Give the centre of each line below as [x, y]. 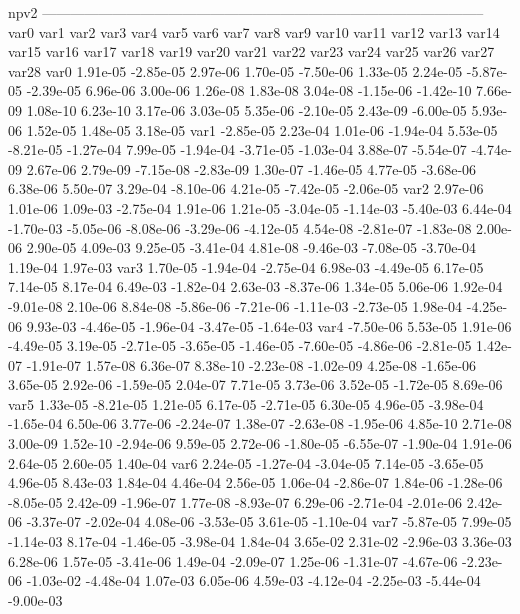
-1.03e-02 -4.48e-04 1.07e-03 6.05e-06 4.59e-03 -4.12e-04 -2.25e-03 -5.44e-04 [253, 580]
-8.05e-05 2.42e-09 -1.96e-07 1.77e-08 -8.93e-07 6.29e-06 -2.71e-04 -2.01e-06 [235, 501]
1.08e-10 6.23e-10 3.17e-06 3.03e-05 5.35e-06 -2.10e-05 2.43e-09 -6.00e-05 [246, 109]
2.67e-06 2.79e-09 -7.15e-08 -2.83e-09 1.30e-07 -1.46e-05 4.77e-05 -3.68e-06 [251, 168]
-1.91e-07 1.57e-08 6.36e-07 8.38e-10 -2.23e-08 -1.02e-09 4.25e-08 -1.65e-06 [251, 364]
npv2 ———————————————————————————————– [246, 12]
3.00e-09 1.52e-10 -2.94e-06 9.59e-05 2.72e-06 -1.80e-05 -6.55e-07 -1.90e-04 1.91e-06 [260, 443]
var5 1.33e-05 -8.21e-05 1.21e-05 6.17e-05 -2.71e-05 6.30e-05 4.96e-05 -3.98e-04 [246, 403]
